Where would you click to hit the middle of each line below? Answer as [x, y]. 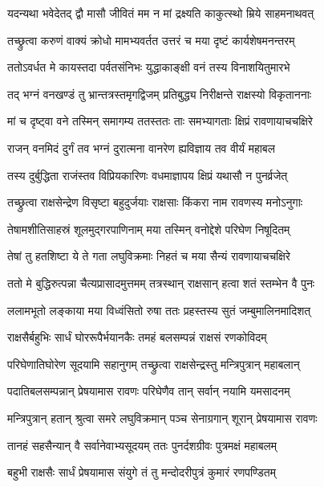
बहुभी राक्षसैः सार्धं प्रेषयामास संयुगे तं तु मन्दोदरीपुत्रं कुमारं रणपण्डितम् [142, 472]
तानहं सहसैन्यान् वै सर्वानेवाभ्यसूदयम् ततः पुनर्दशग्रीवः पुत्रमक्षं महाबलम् [142, 445]
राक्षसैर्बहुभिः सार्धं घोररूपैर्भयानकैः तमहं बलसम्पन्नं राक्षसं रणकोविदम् [137, 337]
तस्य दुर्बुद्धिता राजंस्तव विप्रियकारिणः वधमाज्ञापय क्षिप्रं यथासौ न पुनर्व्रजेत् [148, 175]
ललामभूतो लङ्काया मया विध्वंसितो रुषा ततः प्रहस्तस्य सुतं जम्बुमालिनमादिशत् [159, 310]
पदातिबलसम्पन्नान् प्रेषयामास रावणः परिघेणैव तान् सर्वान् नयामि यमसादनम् [149, 391]
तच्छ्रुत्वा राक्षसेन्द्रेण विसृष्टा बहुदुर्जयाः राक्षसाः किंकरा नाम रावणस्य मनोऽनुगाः [155, 202]
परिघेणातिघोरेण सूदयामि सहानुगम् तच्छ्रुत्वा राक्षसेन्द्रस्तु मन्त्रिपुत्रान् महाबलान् [154, 364]
